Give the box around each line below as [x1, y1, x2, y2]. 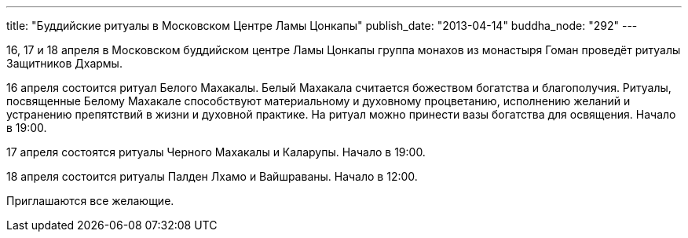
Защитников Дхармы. [6, 57, 123, 70]
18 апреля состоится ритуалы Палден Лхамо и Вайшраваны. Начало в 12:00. [6, 170, 418, 183]
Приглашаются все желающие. [6, 194, 174, 207]
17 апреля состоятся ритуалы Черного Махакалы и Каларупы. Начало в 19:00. [6, 145, 426, 159]
